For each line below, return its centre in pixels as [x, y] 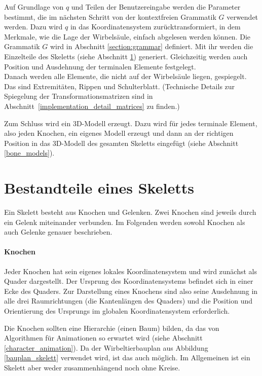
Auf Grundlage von [34, 7]
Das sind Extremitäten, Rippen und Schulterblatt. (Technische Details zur [120, 86]
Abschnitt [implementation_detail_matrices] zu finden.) [92, 106]
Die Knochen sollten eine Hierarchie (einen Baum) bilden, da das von [112, 328]
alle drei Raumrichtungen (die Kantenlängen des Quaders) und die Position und [128, 301]
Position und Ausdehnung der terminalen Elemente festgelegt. [100, 66]
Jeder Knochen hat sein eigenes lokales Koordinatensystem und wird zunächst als [130, 271]
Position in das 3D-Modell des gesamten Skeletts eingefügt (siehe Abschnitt [121, 143]
